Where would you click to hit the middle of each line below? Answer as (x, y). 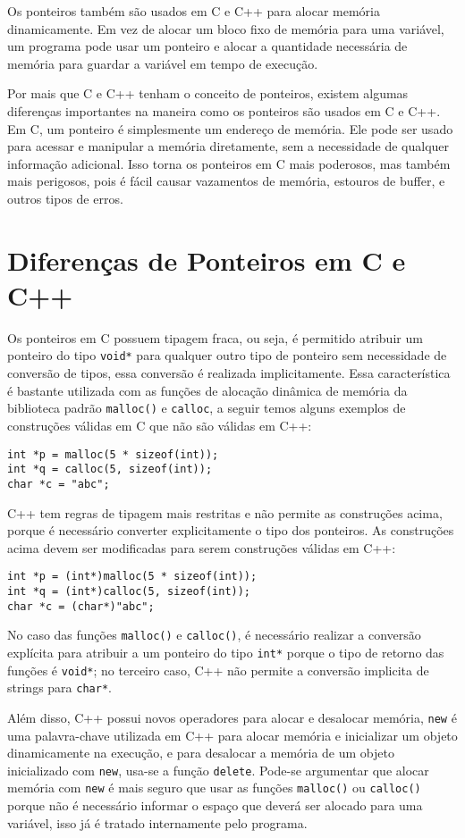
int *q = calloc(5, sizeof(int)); (110, 469)
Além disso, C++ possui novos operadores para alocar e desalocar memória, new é (232, 717)
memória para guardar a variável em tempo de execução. (163, 63)
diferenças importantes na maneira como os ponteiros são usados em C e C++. (224, 110)
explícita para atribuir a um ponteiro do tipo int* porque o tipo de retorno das (226, 652)
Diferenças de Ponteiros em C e (207, 260)
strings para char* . (59, 687)
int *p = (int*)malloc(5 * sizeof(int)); (132, 577)
